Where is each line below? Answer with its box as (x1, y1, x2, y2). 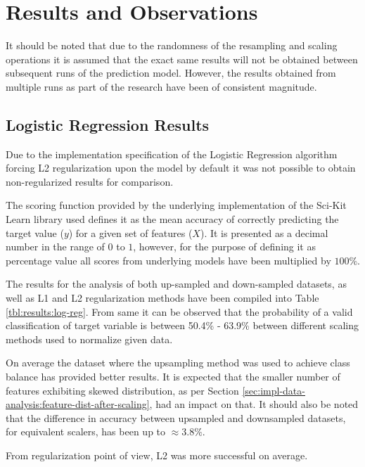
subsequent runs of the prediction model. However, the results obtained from (6, 65, 336, 80)
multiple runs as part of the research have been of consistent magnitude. (6, 79, 317, 94)
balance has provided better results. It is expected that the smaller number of (6, 369, 340, 384)
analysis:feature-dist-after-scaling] (6, 397, 150, 411)
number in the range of (6, 239, 105, 254)
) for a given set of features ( (68, 225, 193, 240)
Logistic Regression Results (6, 113, 210, 135)
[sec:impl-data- (242, 383, 305, 397)
